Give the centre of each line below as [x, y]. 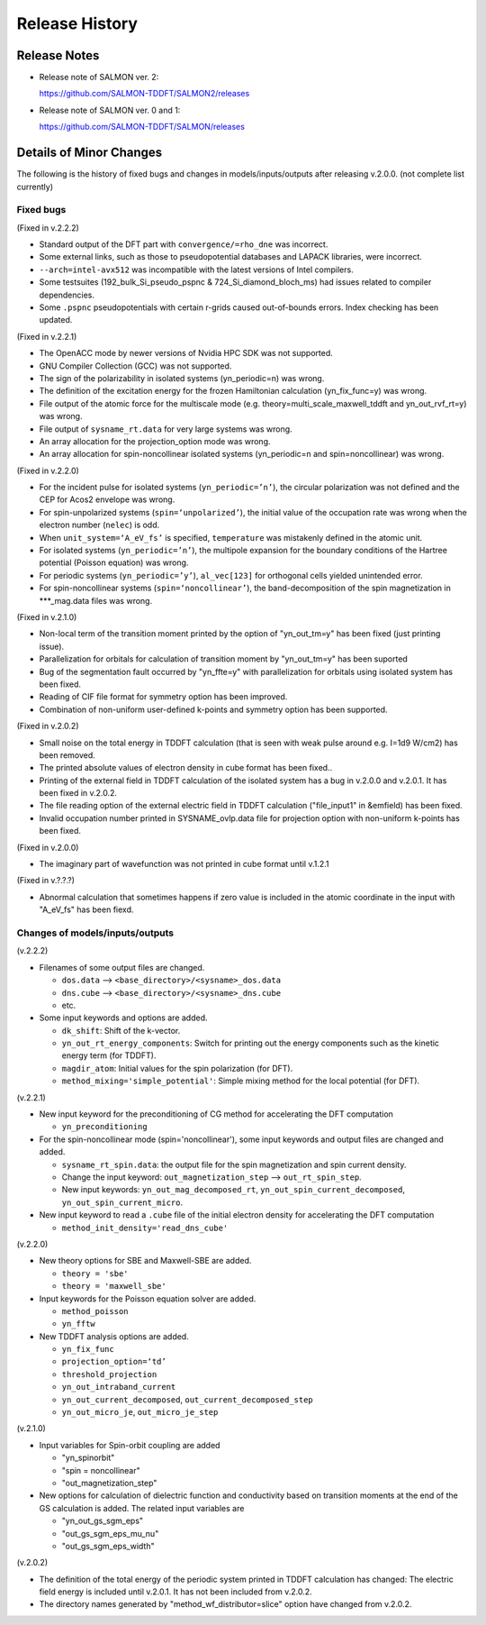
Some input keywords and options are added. [123, 1018]
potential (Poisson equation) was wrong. [114, 562]
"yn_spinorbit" [88, 1458]
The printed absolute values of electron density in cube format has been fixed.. [186, 768]
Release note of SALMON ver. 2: [99, 78]
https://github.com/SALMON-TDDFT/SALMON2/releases [144, 94]
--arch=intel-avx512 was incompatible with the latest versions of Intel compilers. [197, 269]
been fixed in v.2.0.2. [78, 793]
